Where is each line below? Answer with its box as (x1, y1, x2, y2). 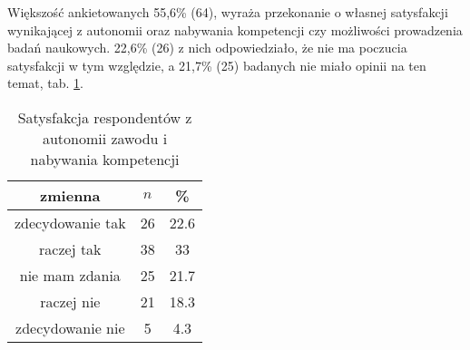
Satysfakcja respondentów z (17, 106, 192, 128)
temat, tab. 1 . (7, 73, 84, 92)
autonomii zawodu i (42, 127, 168, 149)
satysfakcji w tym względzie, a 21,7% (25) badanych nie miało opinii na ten (7, 55, 426, 74)
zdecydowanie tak (15, 211, 126, 233)
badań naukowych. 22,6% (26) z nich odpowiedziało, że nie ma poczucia (7, 38, 407, 57)
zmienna (40, 184, 101, 206)
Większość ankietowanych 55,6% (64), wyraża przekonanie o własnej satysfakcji (7, 3, 448, 21)
